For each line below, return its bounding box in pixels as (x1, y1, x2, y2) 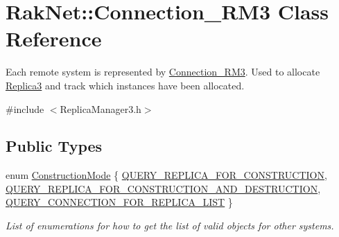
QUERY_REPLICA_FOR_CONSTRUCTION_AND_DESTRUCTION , (6, 181, 321, 195)
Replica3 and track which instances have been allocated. (6, 78, 245, 92)
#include (6, 101, 44, 116)
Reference (6, 24, 102, 53)
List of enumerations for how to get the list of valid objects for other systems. (6, 218, 334, 233)
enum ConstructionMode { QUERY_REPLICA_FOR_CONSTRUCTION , (6, 168, 327, 182)
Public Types (6, 135, 103, 157)
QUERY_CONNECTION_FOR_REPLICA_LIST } (6, 195, 233, 209)
